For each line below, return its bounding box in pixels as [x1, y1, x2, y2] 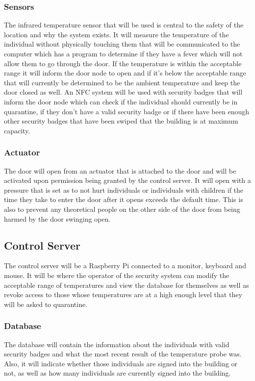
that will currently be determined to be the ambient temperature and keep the [4, 77, 240, 87]
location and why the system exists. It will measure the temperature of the [4, 29, 229, 39]
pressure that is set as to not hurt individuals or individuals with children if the [4, 184, 244, 195]
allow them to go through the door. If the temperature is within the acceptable [4, 58, 242, 68]
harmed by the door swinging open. [4, 213, 111, 224]
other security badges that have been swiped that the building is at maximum [4, 116, 238, 126]
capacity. [4, 125, 30, 135]
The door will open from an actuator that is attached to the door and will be [4, 165, 236, 176]
